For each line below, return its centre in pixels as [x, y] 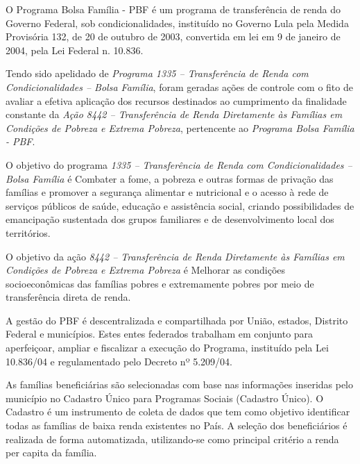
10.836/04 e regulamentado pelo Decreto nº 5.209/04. [119, 361]
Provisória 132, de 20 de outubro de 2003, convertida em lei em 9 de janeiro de [173, 36]
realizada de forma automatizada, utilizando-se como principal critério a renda [172, 439]
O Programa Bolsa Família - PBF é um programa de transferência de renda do [173, 9]
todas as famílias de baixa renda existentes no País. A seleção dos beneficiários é [177, 425]
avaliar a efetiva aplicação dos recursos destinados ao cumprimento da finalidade [176, 100]
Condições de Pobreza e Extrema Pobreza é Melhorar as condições [146, 270]
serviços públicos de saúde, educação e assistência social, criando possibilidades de [180, 205]
